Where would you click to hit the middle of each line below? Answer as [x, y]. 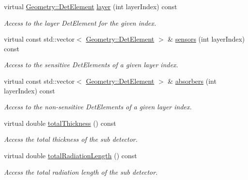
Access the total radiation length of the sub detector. [81, 172]
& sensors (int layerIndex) [206, 39]
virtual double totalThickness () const [60, 123]
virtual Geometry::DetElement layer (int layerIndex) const [91, 6]
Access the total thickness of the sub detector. [71, 139]
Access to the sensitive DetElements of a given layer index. [91, 65]
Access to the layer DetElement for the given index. [80, 22]
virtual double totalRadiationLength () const [70, 155]
